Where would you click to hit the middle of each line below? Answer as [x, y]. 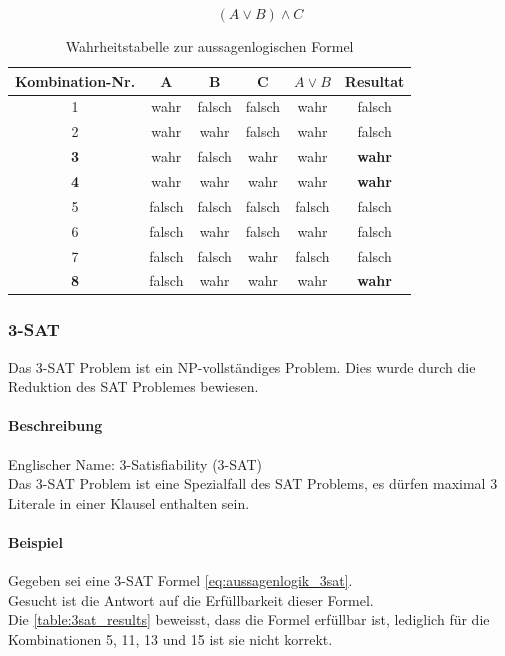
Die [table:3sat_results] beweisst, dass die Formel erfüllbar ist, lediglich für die [249, 619]
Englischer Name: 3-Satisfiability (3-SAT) [135, 463]
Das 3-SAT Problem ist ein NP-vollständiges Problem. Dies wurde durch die [242, 366]
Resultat [374, 80]
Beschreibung [55, 425]
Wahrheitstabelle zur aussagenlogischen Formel [209, 46]
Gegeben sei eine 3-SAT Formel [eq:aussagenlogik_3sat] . [180, 580]
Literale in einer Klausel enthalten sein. [129, 502]
